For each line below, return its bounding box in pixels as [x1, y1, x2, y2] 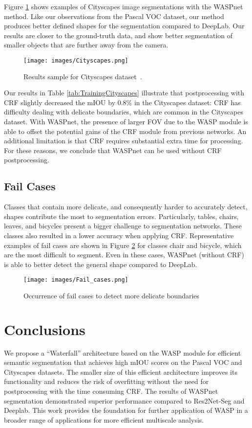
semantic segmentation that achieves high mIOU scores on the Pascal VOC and [4, 357, 242, 367]
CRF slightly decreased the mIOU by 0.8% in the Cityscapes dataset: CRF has [4, 97, 241, 107]
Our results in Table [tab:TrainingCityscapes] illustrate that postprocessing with [4, 88, 245, 98]
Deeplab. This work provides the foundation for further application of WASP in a [4, 405, 248, 415]
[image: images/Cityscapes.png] [23, 57, 128, 64]
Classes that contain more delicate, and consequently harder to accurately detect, [4, 202, 248, 212]
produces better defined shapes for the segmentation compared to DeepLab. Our [4, 21, 245, 31]
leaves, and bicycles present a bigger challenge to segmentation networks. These [4, 221, 242, 231]
